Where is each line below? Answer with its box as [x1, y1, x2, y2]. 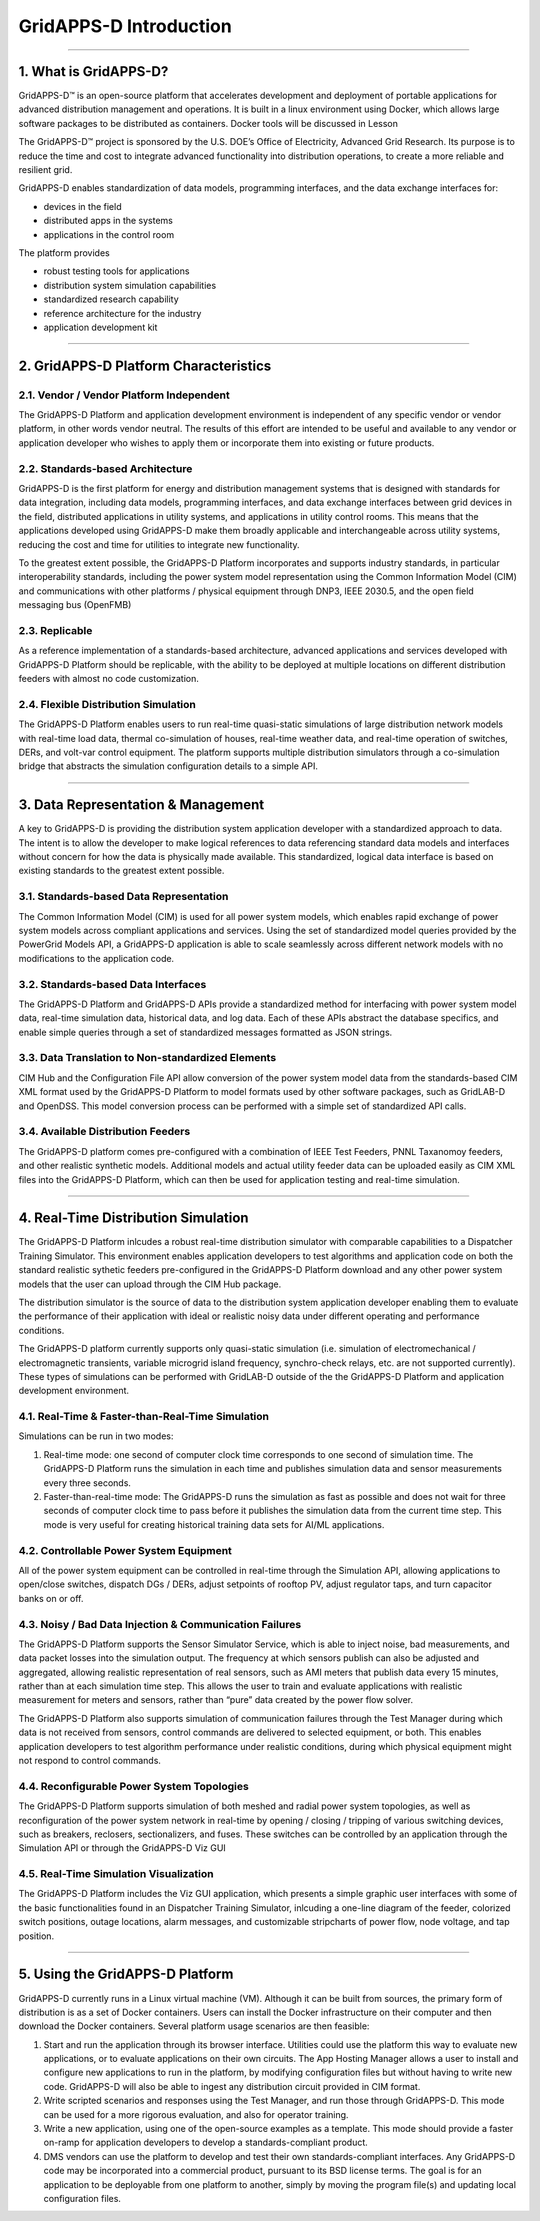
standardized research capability [43, 293, 179, 305]
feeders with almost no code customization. [18, 673, 199, 685]
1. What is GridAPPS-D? [18, 63, 169, 80]
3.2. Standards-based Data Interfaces [18, 977, 207, 991]
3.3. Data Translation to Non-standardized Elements [18, 1051, 277, 1065]
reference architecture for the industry [43, 307, 202, 319]
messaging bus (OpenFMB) [18, 599, 132, 611]
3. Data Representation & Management [18, 796, 265, 814]
